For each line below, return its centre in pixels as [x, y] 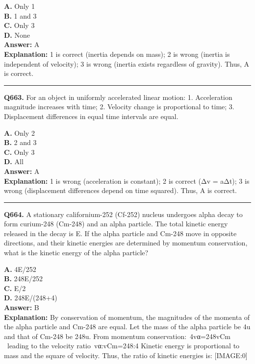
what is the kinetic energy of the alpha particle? [76, 253]
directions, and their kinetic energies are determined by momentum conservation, [126, 243]
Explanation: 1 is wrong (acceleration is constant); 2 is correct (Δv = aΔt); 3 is [127, 181]
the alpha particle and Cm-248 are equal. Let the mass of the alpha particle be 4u [127, 327]
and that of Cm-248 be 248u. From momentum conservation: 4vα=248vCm [117, 336]
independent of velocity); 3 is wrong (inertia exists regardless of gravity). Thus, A [127, 63]
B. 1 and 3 [20, 15]
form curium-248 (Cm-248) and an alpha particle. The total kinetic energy [116, 224]
